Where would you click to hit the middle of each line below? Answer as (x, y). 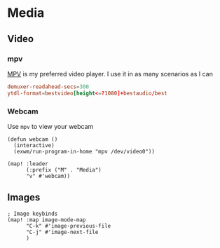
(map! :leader (28, 164)
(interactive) (34, 145)
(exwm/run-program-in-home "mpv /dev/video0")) (84, 151)
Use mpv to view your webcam (50, 126)
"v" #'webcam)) (48, 176)
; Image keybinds (33, 214)
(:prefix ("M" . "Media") (63, 170)
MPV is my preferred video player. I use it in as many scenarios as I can (110, 74)
